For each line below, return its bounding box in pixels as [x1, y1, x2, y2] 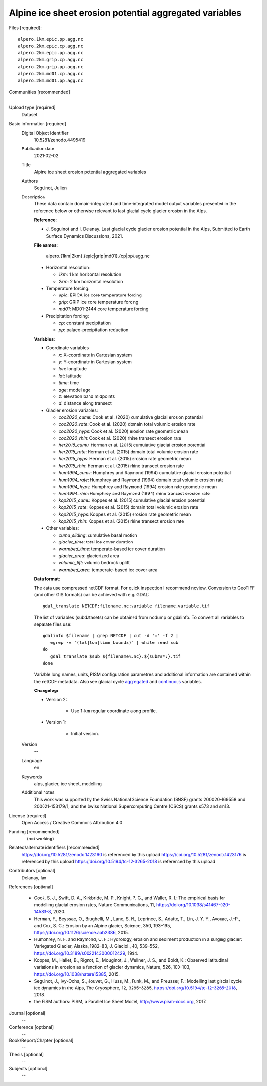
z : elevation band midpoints [58, 394, 115, 399]
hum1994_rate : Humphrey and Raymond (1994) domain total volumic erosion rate [58, 477, 224, 483]
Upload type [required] [9, 104, 56, 111]
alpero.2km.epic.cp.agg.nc [18, 43, 84, 49]
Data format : [34, 576, 60, 582]
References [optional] [9, 884, 53, 889]
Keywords [21, 774, 42, 780]
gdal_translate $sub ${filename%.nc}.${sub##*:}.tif [50, 653, 181, 659]
